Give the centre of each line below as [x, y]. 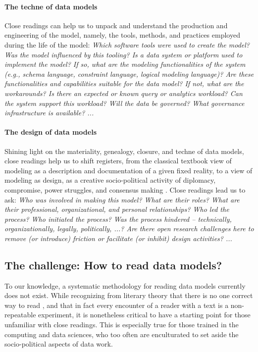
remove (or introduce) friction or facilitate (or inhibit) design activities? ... [118, 238]
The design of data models [51, 132]
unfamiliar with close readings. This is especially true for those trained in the [122, 325]
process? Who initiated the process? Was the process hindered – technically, [118, 219]
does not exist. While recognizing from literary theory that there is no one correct [129, 295]
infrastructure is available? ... [49, 113]
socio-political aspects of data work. [59, 344]
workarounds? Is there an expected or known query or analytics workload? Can [124, 93]
